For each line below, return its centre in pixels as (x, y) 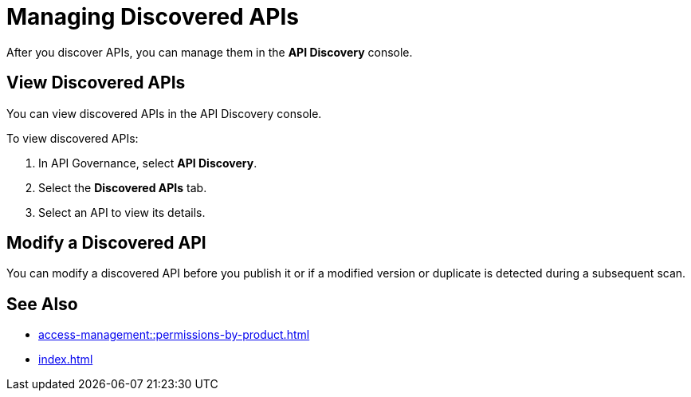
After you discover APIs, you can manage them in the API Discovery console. (210, 52)
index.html (66, 360)
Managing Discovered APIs (153, 17)
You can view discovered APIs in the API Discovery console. (164, 113)
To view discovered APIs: (73, 138)
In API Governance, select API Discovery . (148, 163)
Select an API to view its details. (122, 212)
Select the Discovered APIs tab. (123, 187)
